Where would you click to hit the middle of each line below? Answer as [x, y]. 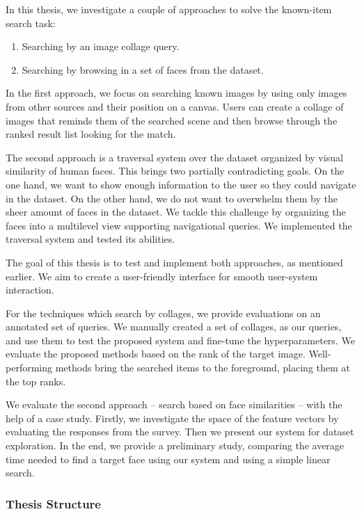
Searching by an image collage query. [101, 46]
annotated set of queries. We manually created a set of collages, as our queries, [174, 327]
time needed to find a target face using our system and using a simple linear [168, 459]
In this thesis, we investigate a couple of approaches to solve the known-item [169, 9]
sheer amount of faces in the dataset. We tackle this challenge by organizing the [176, 212]
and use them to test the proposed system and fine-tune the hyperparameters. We [180, 340]
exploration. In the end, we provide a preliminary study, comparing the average [175, 445]
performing [29, 368]
